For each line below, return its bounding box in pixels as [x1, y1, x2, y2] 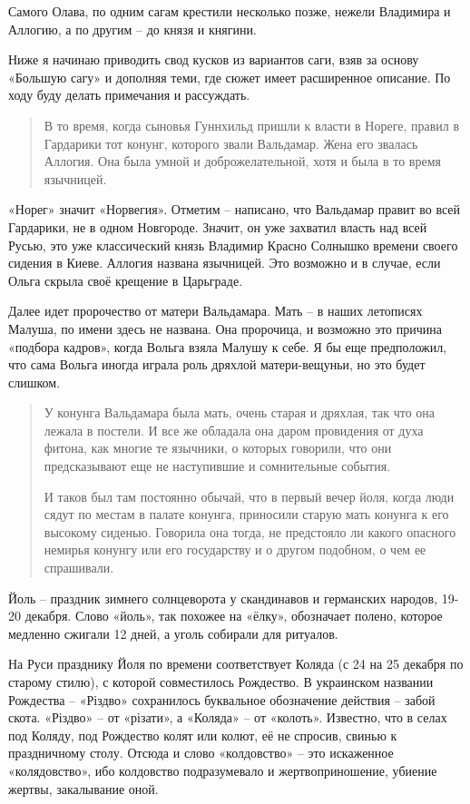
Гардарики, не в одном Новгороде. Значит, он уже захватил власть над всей [8, 217, 427, 236]
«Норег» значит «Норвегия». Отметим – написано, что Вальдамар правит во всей [8, 200, 461, 219]
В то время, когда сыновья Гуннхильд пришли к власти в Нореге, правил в [44, 115, 460, 134]
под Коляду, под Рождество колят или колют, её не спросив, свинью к [8, 725, 397, 744]
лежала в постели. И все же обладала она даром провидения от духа [44, 420, 424, 439]
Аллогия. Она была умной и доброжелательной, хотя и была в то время [44, 152, 441, 171]
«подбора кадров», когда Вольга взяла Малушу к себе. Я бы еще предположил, [8, 337, 447, 356]
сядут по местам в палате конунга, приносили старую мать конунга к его [44, 505, 449, 524]
